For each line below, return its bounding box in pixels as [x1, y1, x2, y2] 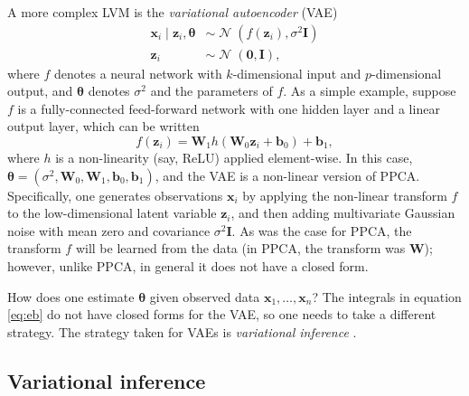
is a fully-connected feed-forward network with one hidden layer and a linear [17, 99, 440, 118]
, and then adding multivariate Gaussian [230, 203, 455, 222]
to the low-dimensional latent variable [7, 203, 217, 222]
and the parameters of [150, 81, 273, 100]
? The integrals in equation [312, 287, 462, 306]
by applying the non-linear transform [242, 185, 447, 204]
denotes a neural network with [54, 63, 222, 82]
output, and [7, 81, 73, 100]
